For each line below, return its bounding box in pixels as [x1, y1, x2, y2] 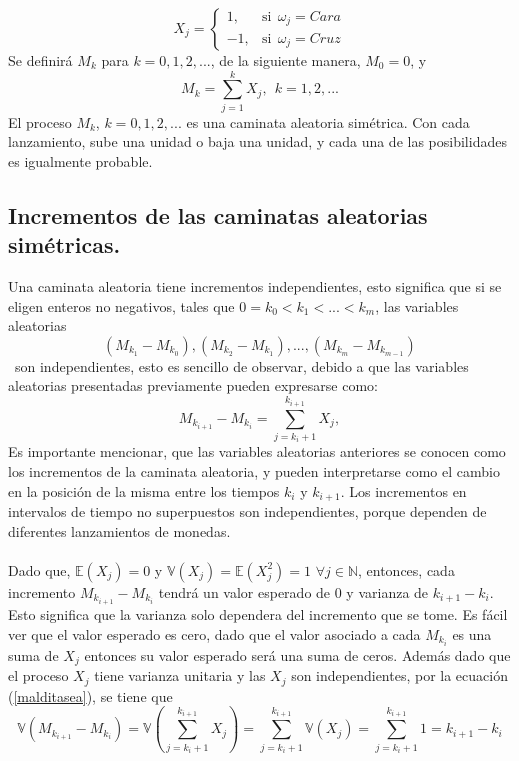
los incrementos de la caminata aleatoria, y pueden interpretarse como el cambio [8, 461, 500, 482]
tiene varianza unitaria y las [94, 665, 266, 686]
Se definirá [8, 50, 73, 70]
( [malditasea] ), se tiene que [8, 685, 173, 706]
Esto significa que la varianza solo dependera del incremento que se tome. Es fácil [8, 603, 508, 624]
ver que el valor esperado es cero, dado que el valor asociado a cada [8, 623, 421, 644]
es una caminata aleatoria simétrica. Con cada [186, 111, 470, 132]
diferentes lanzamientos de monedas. [8, 520, 231, 541]
